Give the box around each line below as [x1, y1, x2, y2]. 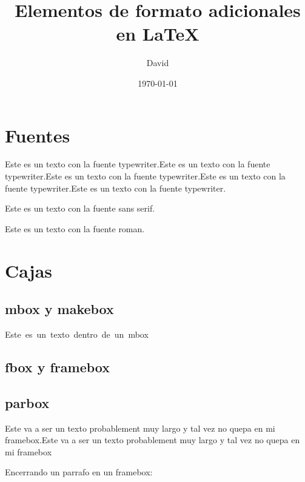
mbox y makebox [5, 300, 114, 318]
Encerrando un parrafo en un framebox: [5, 466, 153, 478]
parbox [5, 393, 50, 412]
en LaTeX [116, 21, 199, 46]
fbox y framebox [5, 357, 110, 376]
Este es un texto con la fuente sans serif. [5, 202, 155, 215]
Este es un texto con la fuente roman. [5, 222, 145, 235]
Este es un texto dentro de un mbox [5, 327, 149, 340]
